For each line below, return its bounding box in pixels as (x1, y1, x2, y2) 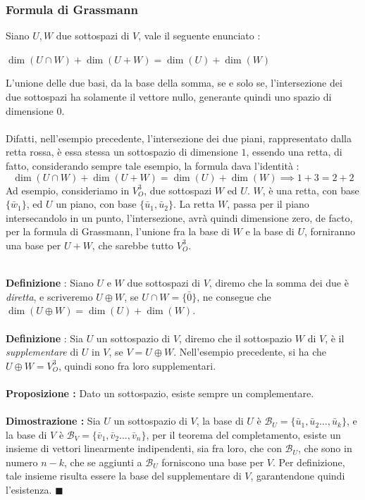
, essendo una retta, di (246, 144, 342, 159)
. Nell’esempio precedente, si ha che (173, 344, 326, 359)
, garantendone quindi (250, 468, 345, 483)
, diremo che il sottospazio (179, 330, 292, 345)
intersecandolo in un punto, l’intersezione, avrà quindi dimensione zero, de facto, (6, 210, 353, 225)
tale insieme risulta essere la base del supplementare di (6, 468, 242, 483)
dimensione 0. (6, 103, 65, 118)
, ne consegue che (197, 289, 271, 304)
